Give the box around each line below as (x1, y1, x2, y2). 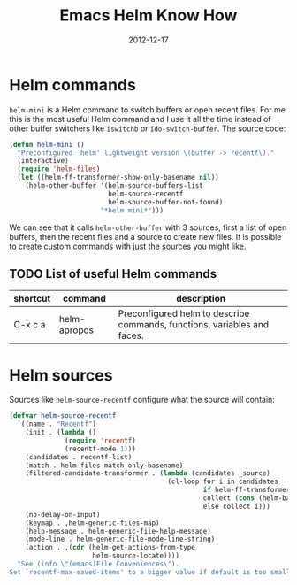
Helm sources (9, 365, 113, 385)
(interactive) (17, 157, 69, 165)
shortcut (13, 293, 51, 305)
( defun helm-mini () (9, 140, 86, 149)
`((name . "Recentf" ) (17, 420, 97, 429)
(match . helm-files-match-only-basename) (25, 461, 184, 470)
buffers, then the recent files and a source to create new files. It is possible (9, 231, 282, 242)
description (176, 293, 226, 305)
